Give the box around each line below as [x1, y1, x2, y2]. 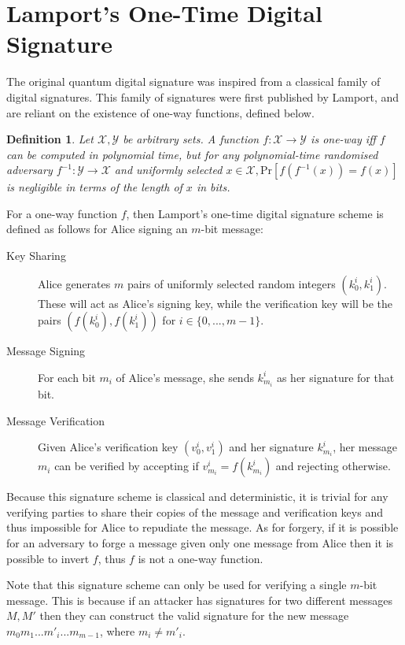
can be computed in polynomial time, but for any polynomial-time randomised [6, 146, 378, 162]
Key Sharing [6, 247, 66, 264]
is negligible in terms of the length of [6, 179, 182, 195]
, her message [333, 439, 397, 455]
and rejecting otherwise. [275, 458, 391, 474]
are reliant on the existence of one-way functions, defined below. [6, 104, 315, 120]
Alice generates [38, 275, 111, 291]
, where [99, 622, 135, 639]
